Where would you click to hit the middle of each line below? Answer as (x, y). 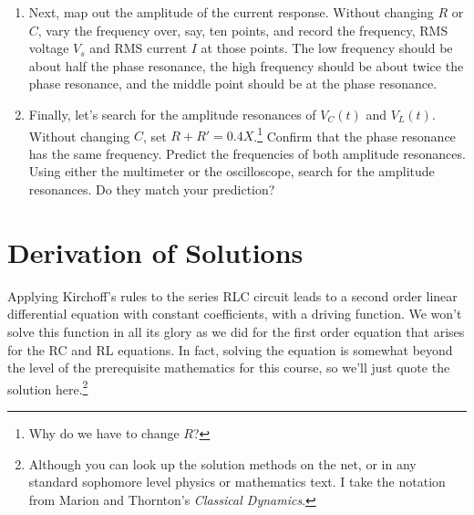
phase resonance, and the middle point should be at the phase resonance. (233, 84)
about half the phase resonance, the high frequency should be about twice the (246, 65)
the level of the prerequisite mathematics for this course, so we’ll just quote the (229, 368)
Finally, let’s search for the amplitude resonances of (172, 114)
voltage (49, 48)
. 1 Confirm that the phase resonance (355, 134)
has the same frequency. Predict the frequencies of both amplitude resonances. (247, 153)
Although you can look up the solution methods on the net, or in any (222, 463)
